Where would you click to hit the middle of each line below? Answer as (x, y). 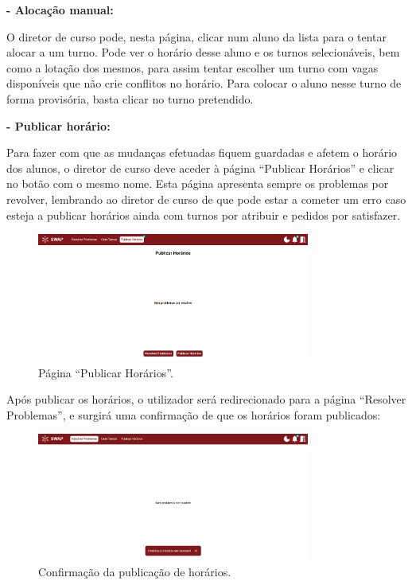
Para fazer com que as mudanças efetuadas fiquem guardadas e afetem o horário (202, 152)
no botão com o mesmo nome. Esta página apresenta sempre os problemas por (198, 183)
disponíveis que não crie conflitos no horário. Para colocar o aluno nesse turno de (204, 83)
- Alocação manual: (60, 10)
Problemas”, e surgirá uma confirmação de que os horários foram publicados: (194, 414)
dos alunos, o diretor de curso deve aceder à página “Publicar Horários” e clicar (200, 168)
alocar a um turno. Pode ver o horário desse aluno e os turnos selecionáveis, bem (203, 52)
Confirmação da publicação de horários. (135, 572)
